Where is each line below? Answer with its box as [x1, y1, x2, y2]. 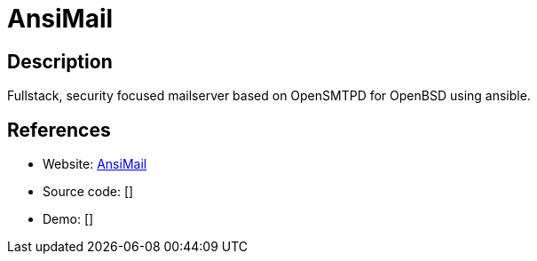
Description [7, 50, 113, 73]
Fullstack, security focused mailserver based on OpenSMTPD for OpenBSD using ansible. [7, 88, 531, 104]
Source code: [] [43, 184, 134, 200]
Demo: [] [43, 211, 94, 227]
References [7, 118, 111, 141]
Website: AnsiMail [43, 156, 147, 172]
